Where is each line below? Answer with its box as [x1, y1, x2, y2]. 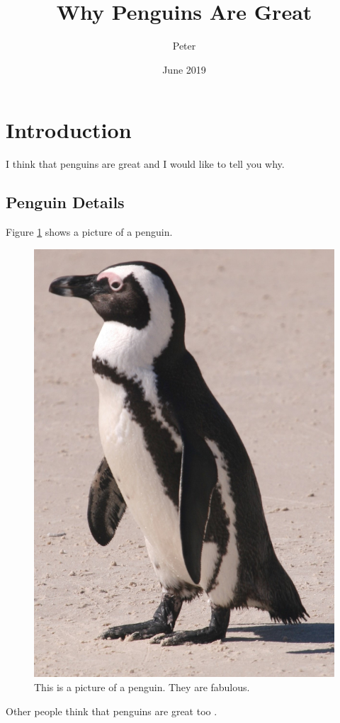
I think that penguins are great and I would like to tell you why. [6, 156, 285, 171]
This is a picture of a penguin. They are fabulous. [34, 679, 250, 694]
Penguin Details [6, 191, 125, 213]
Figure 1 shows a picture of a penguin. [6, 224, 173, 239]
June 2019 [162, 62, 206, 76]
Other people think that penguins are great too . [6, 703, 217, 718]
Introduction [6, 115, 132, 144]
